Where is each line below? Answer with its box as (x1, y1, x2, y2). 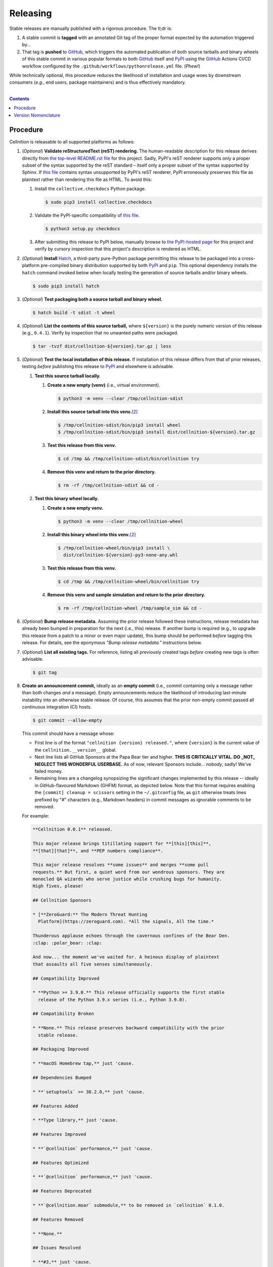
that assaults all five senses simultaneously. (32, 961, 153, 967)
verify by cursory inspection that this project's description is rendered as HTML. (34, 246, 202, 252)
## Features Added (32, 1103, 78, 1109)
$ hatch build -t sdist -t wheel (32, 310, 116, 315)
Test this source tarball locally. (34, 372, 101, 379)
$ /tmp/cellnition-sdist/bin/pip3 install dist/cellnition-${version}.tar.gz (58, 429, 255, 435)
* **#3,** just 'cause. (32, 1259, 92, 1265)
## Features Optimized (32, 1160, 89, 1166)
